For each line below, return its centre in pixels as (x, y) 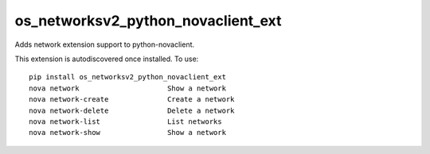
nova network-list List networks (125, 121)
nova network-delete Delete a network (132, 110)
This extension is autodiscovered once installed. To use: (107, 59)
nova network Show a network (128, 88)
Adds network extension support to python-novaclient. (105, 44)
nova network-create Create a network (132, 100)
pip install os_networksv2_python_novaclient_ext (128, 77)
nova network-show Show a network (128, 133)
